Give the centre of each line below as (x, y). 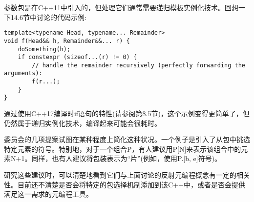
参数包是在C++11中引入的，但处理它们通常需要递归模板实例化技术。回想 (121, 7)
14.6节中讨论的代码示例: (48, 17)
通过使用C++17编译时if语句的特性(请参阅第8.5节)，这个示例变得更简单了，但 (127, 113)
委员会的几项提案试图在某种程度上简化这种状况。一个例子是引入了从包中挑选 (127, 139)
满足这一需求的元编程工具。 (48, 194)
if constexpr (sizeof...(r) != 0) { (77, 57)
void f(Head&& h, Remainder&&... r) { (67, 41)
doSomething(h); (44, 49)
